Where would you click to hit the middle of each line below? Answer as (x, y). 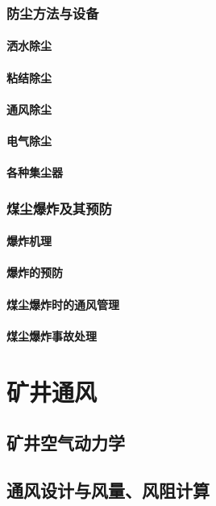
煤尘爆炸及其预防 (59, 208)
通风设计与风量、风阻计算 (108, 489)
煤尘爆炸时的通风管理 (63, 304)
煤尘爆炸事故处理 (52, 335)
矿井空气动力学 (66, 443)
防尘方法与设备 (53, 13)
